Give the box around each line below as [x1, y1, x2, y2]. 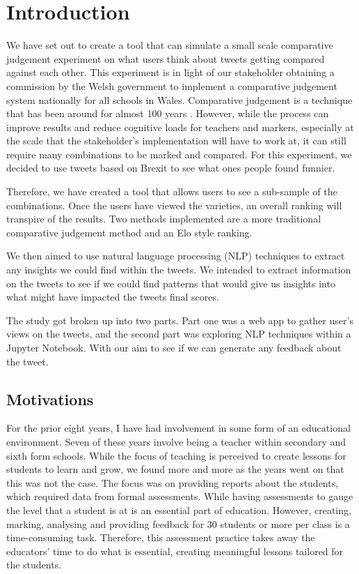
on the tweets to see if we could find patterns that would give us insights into [6, 275, 335, 290]
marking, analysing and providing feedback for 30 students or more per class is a [6, 516, 350, 531]
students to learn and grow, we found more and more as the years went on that [6, 462, 344, 476]
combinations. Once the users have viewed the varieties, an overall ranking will [6, 197, 342, 212]
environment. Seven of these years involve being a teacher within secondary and [6, 434, 346, 448]
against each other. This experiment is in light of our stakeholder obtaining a [6, 65, 335, 80]
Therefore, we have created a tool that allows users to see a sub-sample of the [6, 184, 337, 199]
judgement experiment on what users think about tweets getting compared [6, 51, 325, 66]
